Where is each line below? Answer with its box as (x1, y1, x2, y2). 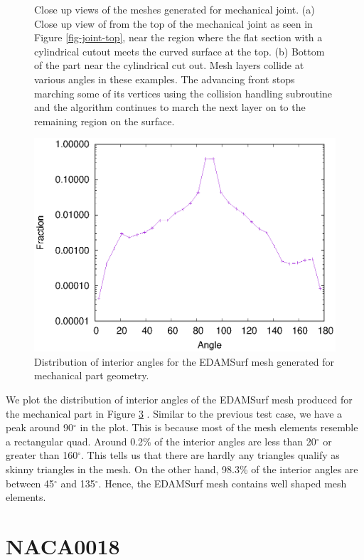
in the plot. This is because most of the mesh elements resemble (80, 420, 358, 435)
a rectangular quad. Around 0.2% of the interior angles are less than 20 (6, 433, 316, 448)
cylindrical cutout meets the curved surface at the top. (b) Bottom (34, 43, 325, 58)
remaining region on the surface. (34, 113, 175, 128)
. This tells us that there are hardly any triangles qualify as (81, 448, 340, 463)
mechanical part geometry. (34, 368, 149, 383)
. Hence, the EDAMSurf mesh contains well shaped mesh (98, 475, 347, 490)
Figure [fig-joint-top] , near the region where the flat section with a (34, 30, 323, 45)
